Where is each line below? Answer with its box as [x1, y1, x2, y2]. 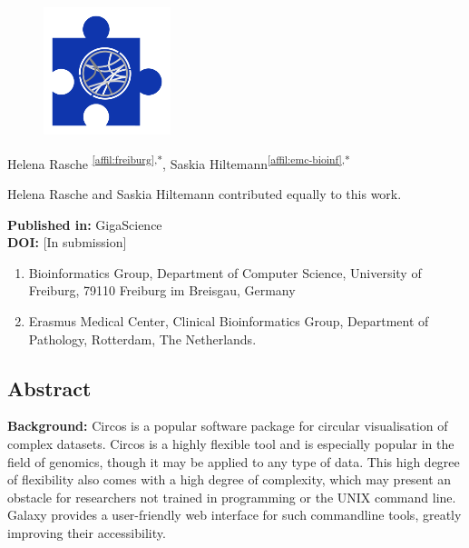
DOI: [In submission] [7, 233, 127, 252]
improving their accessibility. [7, 523, 166, 542]
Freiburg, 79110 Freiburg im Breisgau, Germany [28, 281, 296, 300]
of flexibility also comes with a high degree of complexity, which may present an [7, 470, 452, 489]
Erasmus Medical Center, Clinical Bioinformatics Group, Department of [28, 312, 429, 330]
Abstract [7, 374, 92, 402]
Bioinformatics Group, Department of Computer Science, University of [28, 263, 422, 282]
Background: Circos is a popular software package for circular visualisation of [7, 416, 448, 435]
